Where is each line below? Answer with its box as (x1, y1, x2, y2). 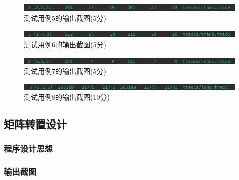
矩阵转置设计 (4, 116, 67, 132)
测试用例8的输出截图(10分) (24, 92, 110, 102)
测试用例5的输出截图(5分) (24, 12, 106, 23)
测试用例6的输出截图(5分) (24, 39, 106, 49)
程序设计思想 (4, 142, 53, 155)
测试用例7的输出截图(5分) (24, 65, 106, 76)
